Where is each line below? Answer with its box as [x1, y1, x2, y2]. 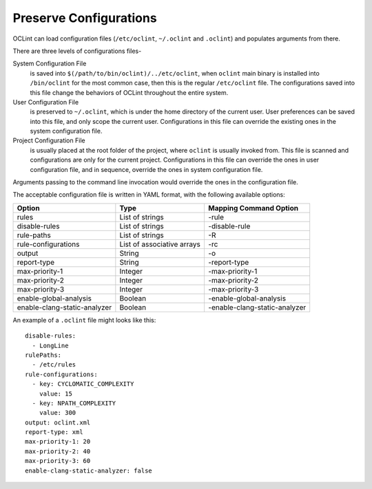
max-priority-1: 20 [25, 437, 91, 446]
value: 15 [39, 389, 72, 398]
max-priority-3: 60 [25, 457, 91, 465]
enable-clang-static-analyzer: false [25, 466, 153, 475]
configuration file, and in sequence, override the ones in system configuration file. [30, 165, 263, 173]
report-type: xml [25, 428, 83, 436]
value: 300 [39, 409, 76, 417]
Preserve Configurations [12, 10, 158, 25]
